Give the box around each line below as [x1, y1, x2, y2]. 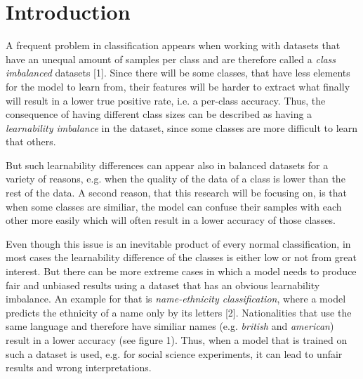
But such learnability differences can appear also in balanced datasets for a [6, 157, 329, 172]
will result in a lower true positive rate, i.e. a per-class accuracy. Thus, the [6, 93, 326, 107]
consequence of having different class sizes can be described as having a [6, 107, 312, 121]
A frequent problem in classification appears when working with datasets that [6, 38, 341, 53]
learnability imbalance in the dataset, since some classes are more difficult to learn [6, 120, 358, 135]
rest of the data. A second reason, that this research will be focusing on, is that [6, 185, 348, 200]
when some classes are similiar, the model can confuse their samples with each [6, 199, 342, 213]
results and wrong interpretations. [6, 360, 152, 375]
